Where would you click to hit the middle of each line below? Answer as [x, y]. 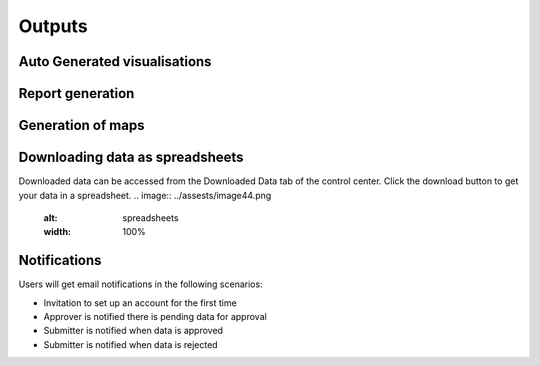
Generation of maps [81, 125]
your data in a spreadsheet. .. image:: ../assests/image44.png [145, 195]
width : [57, 232]
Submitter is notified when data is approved [133, 331]
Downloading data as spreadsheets [131, 157]
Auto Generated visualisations [115, 61]
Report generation [76, 93]
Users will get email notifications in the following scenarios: [141, 284]
